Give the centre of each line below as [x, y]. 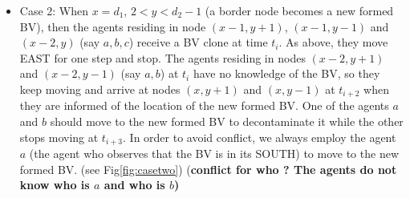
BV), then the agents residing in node [113, 26]
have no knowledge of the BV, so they [286, 73]
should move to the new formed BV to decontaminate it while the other [227, 121]
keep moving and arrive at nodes [100, 89]
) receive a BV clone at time [198, 42]
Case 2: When [54, 10]
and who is [134, 185]
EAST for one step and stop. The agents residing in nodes [162, 57]
